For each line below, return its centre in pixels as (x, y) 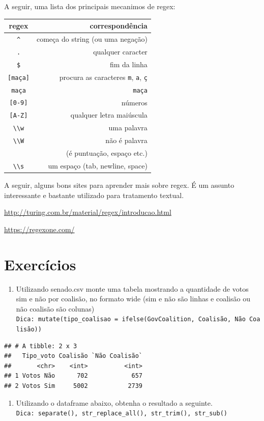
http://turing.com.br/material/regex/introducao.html (88, 212)
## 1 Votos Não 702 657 (74, 376)
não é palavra (126, 140)
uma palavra (128, 128)
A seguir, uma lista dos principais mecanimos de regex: (90, 6)
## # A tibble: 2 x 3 (41, 346)
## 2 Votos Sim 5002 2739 (74, 386)
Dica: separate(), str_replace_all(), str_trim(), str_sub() (122, 414)
